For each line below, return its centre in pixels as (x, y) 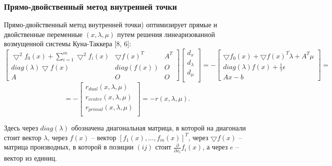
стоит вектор (23, 137)
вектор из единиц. (31, 158)
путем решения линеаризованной (166, 34)
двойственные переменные (43, 34)
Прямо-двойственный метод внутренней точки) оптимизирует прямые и (111, 25)
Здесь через (21, 128)
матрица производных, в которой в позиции (69, 147)
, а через (215, 147)
